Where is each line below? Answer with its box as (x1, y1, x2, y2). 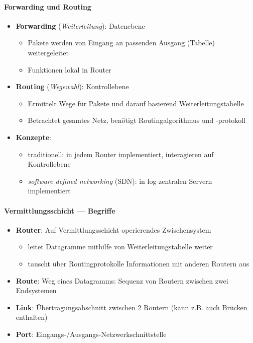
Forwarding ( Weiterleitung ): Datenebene (16, 20, 145, 31)
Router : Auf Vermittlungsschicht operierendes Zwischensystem (16, 224, 211, 235)
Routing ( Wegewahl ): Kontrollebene (16, 81, 129, 92)
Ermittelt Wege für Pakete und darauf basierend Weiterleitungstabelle (28, 98, 244, 108)
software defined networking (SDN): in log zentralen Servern (28, 175, 212, 186)
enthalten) (16, 312, 48, 322)
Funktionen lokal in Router (28, 64, 111, 75)
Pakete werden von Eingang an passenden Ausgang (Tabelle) (28, 37, 215, 48)
